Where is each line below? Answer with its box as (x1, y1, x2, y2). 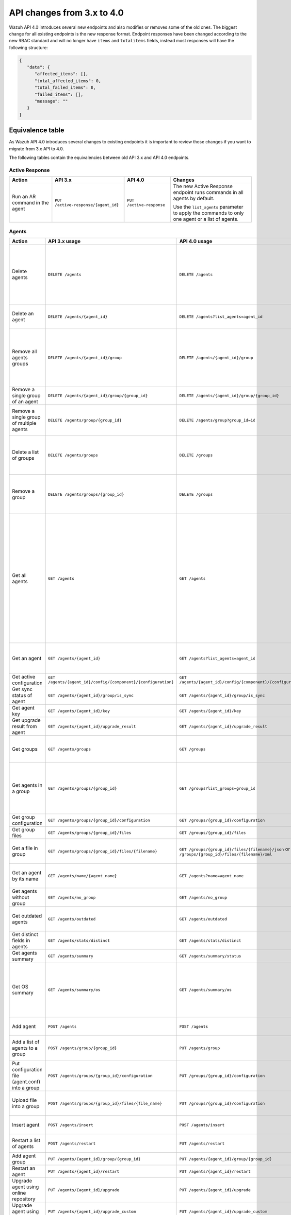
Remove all (12, 348, 37, 355)
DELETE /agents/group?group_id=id (179, 417, 256, 423)
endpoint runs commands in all (173, 189, 243, 196)
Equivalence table (9, 126, 65, 135)
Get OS (12, 983, 29, 990)
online (12, 1190, 26, 1196)
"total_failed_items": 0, (34, 85, 97, 90)
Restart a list (12, 1137, 41, 1144)
